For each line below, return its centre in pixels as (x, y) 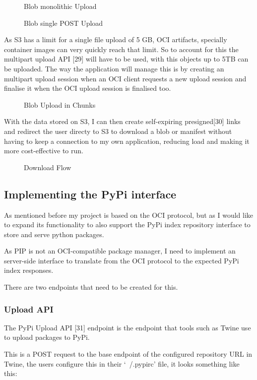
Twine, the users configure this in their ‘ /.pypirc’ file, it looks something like (122, 363)
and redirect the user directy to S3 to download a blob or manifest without (118, 131)
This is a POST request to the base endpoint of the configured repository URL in (128, 354)
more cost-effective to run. (44, 151)
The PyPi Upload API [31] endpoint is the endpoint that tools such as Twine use (128, 327)
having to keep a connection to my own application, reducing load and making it (127, 141)
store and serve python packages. (54, 234)
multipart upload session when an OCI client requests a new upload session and (125, 78)
